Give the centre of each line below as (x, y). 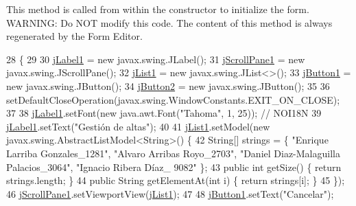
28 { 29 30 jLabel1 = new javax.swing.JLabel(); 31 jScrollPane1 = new (156, 59)
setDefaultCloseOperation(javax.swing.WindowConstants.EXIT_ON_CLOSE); (173, 99)
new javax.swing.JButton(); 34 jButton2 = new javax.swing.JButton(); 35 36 (168, 85)
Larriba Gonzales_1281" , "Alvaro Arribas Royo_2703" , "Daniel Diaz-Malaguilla (173, 153)
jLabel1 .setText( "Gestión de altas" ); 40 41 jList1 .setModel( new (138, 126)
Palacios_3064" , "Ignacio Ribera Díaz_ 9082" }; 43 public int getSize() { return (174, 167)
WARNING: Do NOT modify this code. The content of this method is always (169, 22)
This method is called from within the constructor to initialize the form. (158, 9)
